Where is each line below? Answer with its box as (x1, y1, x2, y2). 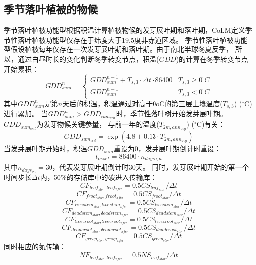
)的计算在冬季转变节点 (176, 53, 249, 64)
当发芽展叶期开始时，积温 (4, 143, 87, 154)
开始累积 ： (4, 63, 39, 74)
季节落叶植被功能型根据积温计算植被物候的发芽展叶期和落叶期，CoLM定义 (4, 25, 245, 35)
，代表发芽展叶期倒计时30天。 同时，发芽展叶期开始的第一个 (52, 162, 249, 172)
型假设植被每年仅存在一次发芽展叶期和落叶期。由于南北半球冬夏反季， (4, 44, 233, 54)
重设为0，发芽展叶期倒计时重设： (113, 143, 221, 154)
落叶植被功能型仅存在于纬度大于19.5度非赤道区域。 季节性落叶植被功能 (17, 34, 248, 44)
